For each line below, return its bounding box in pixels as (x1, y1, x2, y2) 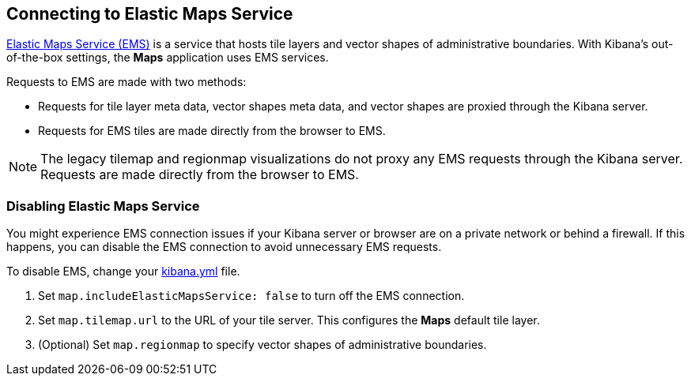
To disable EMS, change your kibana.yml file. (6, 264, 240, 279)
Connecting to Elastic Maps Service (6, 4, 293, 24)
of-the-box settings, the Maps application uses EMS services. (6, 51, 329, 65)
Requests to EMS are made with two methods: (6, 75, 247, 89)
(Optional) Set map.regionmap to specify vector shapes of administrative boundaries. (38, 338, 487, 352)
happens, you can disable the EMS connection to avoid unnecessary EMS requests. (6, 240, 442, 254)
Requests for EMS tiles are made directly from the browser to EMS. (38, 124, 386, 138)
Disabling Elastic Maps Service (6, 197, 200, 214)
